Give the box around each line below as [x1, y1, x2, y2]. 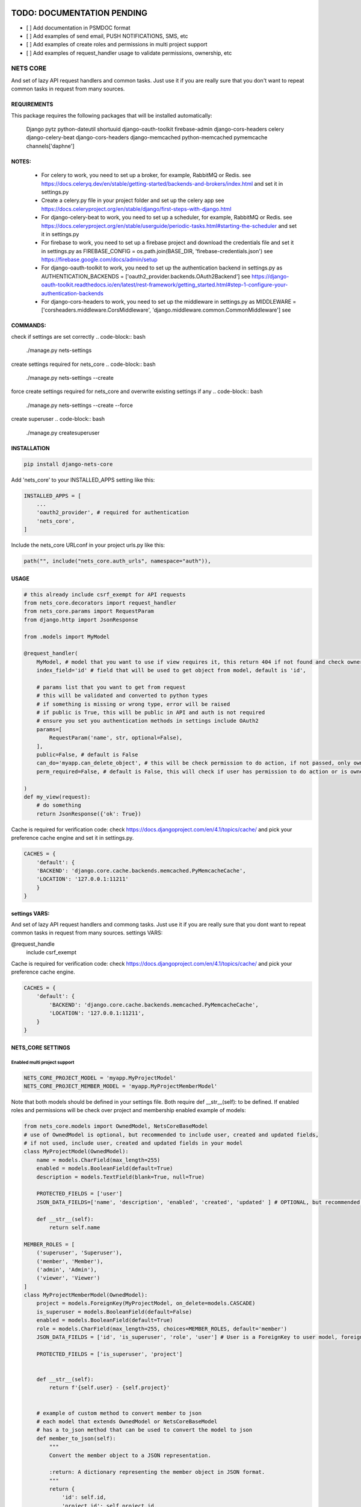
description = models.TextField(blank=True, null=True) [36, 1173, 205, 1180]
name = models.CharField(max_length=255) [36, 1156, 161, 1163]
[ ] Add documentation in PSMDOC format [26, 24, 131, 31]
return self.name [49, 1224, 100, 1231]
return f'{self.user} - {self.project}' [49, 1384, 170, 1391]
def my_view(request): [23, 793, 91, 800]
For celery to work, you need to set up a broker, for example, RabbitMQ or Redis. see [41, 172, 251, 179]
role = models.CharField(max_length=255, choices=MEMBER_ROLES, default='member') [36, 1325, 288, 1332]
